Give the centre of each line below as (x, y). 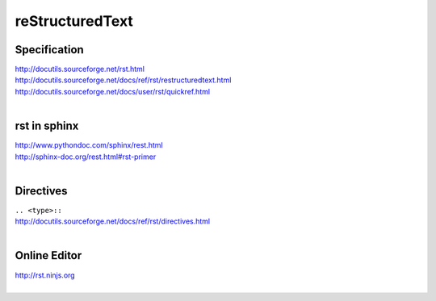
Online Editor (48, 255)
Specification (49, 50)
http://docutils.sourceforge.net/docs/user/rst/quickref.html (112, 91)
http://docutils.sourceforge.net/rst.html (80, 69)
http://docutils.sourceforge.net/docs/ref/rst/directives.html (113, 221)
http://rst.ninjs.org (45, 275)
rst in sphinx (47, 126)
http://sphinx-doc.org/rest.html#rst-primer (86, 157)
